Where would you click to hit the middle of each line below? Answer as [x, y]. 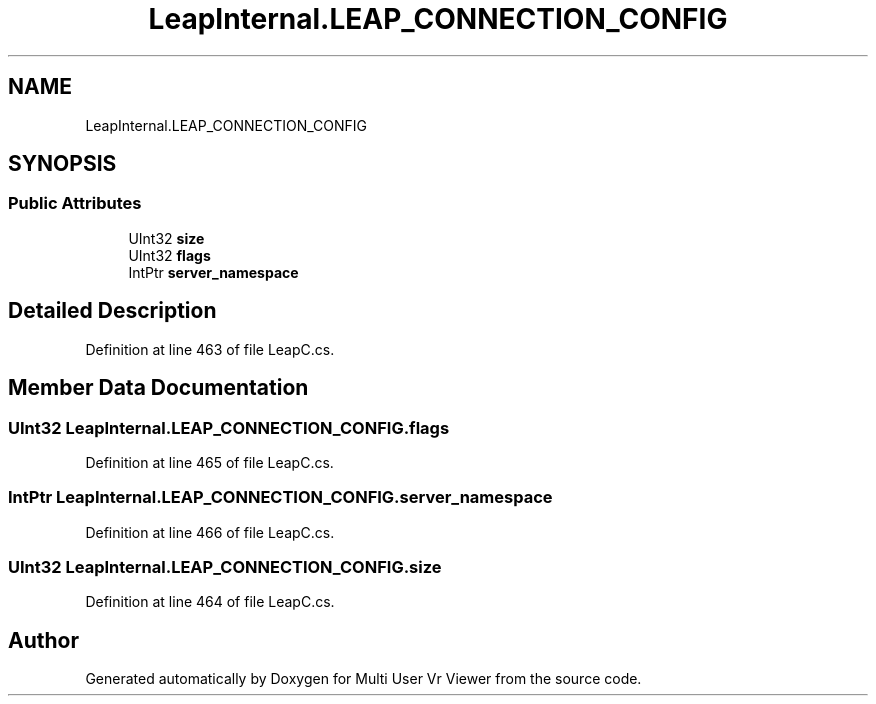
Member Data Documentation [158, 388]
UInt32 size [166, 238]
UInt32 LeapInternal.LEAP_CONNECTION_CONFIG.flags [229, 427]
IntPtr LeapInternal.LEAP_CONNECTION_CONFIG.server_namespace [280, 497]
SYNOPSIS [62, 164]
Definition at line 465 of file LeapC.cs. [209, 462]
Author [43, 640]
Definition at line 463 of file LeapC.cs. [210, 349]
